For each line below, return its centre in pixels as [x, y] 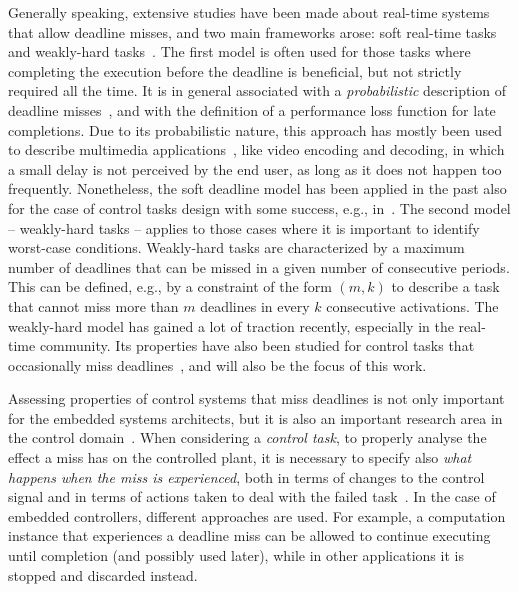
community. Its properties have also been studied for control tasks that [257, 345]
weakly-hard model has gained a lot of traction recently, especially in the [231, 325]
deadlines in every [255, 305]
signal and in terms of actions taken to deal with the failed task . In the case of [252, 496]
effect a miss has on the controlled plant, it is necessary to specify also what [240, 457]
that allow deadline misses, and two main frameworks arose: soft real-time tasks [252, 31]
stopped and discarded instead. [103, 574]
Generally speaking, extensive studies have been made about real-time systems [249, 12]
